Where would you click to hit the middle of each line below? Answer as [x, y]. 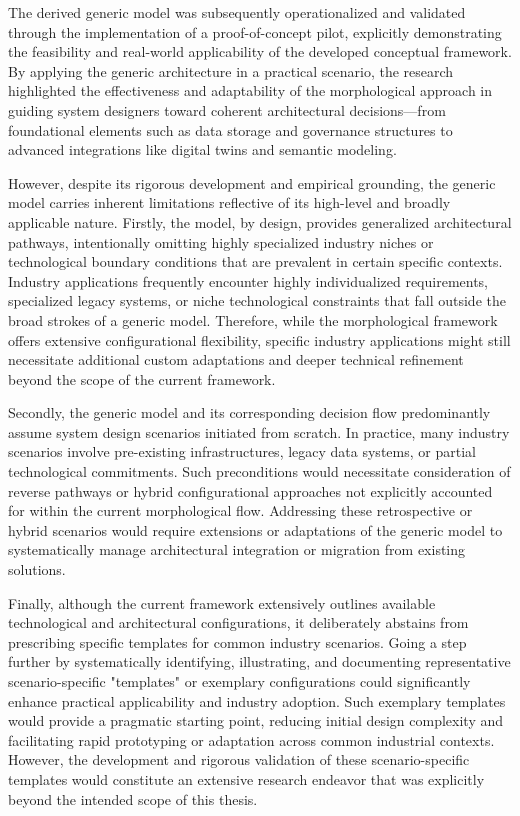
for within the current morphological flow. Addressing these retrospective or [240, 510]
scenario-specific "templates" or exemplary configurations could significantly [239, 681]
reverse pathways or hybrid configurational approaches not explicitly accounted [250, 490]
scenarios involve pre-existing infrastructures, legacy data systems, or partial [242, 451]
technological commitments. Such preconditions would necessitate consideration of [259, 471]
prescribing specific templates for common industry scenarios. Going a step [237, 641]
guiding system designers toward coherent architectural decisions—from [227, 109]
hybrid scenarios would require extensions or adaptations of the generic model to [255, 529]
